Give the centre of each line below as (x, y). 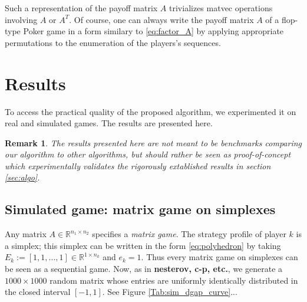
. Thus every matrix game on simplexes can (219, 257)
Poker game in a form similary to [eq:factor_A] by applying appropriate (153, 31)
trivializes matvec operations (221, 8)
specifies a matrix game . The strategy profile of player (189, 234)
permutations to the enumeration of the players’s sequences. (113, 42)
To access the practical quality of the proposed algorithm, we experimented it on (151, 111)
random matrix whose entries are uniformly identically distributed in (174, 280)
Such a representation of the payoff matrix (81, 8)
